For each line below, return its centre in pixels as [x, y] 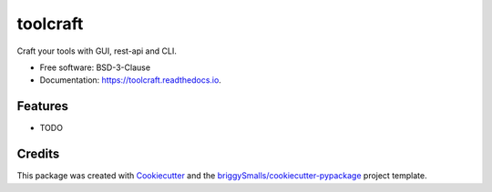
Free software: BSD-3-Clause [95, 67]
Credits [38, 154]
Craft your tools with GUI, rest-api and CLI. [97, 51]
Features [42, 106]
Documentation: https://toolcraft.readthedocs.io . [131, 80]
